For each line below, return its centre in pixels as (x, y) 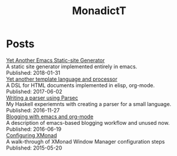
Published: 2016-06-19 (34, 129)
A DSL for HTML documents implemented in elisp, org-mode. (81, 85)
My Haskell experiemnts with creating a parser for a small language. (89, 104)
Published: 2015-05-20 (34, 148)
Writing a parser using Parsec (42, 98)
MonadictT (99, 11)
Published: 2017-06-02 (34, 91)
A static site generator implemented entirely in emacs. (72, 67)
